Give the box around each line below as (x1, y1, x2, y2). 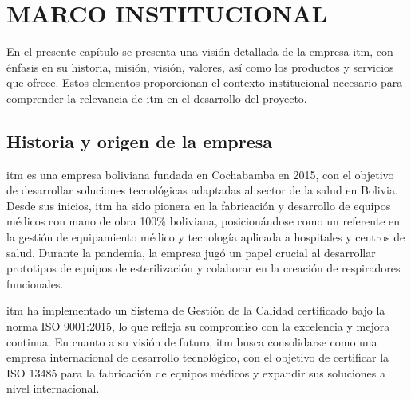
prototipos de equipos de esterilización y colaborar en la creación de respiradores (6, 260, 401, 276)
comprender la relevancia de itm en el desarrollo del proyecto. (6, 89, 307, 106)
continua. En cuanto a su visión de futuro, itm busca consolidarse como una (6, 333, 377, 350)
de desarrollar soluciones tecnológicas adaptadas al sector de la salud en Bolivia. (6, 182, 398, 198)
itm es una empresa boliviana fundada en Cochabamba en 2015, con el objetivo (6, 166, 394, 182)
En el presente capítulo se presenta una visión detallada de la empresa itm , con (6, 43, 393, 60)
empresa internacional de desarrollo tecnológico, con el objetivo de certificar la (6, 349, 389, 366)
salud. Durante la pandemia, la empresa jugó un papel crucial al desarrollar (6, 244, 376, 260)
